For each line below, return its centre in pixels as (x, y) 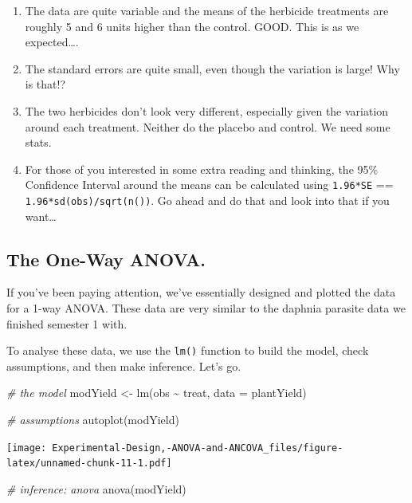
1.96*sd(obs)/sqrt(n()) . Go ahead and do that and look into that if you (207, 200)
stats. (38, 142)
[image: (27, 448)
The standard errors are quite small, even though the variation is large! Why (212, 68)
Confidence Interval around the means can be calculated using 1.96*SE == (209, 185)
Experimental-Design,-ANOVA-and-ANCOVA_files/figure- (198, 448)
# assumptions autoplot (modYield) (93, 420)
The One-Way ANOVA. (106, 259)
